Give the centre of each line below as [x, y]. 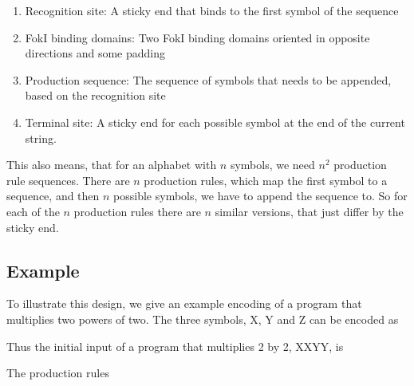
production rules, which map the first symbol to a [266, 180]
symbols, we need [272, 165]
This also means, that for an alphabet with [112, 165]
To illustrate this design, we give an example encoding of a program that [184, 303]
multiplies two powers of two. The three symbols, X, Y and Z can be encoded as [203, 319]
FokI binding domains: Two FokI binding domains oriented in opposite [197, 37]
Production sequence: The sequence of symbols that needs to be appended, [208, 79]
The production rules [58, 373]
